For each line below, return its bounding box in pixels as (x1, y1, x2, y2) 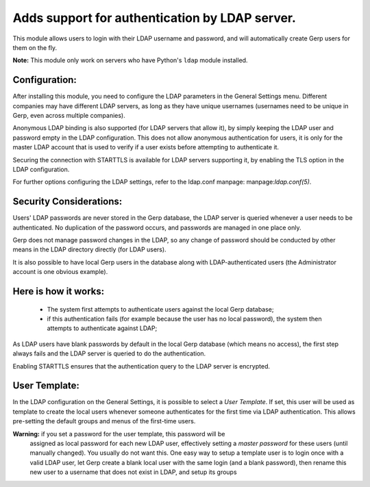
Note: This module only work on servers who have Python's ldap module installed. (12, 56, 248, 64)
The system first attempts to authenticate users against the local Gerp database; (47, 305, 274, 313)
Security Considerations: (12, 196, 123, 208)
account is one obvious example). (12, 268, 108, 276)
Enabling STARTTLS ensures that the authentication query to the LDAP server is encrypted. (12, 362, 271, 370)
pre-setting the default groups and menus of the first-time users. (12, 417, 196, 425)
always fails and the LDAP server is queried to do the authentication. (12, 349, 206, 358)
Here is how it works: (12, 286, 105, 297)
